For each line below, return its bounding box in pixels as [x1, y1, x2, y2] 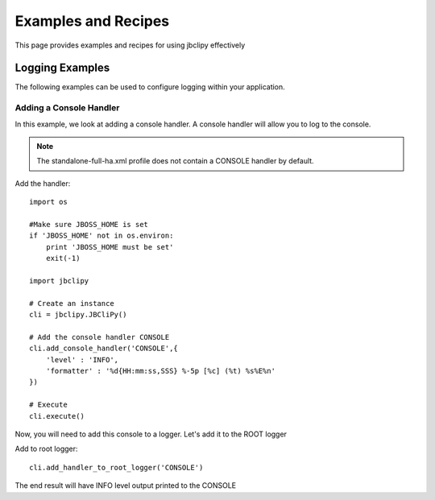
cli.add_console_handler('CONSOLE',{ [29, 344, 179, 353]
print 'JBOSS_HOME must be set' [45, 242, 174, 251]
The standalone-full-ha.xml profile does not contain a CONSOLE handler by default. [36, 156, 314, 166]
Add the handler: [14, 178, 71, 188]
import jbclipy [29, 276, 89, 285]
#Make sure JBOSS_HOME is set [29, 220, 149, 229]
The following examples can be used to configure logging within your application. [14, 82, 285, 92]
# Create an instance [29, 299, 114, 308]
